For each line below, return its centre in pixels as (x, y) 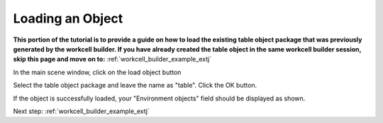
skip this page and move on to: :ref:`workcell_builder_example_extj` (112, 59)
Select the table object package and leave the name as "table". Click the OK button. (135, 86)
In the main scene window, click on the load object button (97, 72)
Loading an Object (68, 18)
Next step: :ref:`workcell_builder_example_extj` (82, 111)
